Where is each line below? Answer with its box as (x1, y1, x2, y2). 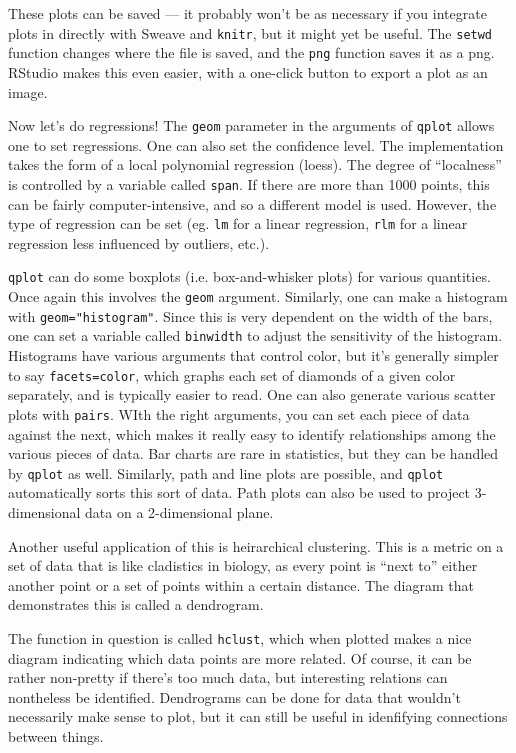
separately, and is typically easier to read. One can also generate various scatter (8, 384, 496, 405)
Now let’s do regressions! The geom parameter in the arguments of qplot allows (8, 115, 495, 136)
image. (8, 81, 48, 102)
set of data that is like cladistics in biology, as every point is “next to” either (8, 555, 478, 576)
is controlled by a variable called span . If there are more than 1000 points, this (8, 173, 490, 194)
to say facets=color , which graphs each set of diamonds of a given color (8, 364, 456, 385)
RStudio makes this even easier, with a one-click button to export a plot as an (8, 61, 488, 82)
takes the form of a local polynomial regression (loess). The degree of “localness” (8, 154, 502, 175)
